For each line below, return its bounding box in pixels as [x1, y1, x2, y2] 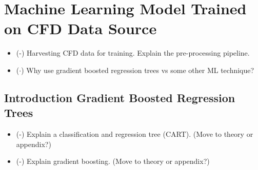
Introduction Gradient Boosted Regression [4, 89, 235, 105]
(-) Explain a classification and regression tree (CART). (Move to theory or [16, 129, 253, 139]
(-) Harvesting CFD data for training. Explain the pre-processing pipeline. [16, 47, 250, 58]
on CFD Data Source [4, 18, 157, 39]
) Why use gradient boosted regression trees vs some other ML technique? [21, 64, 254, 75]
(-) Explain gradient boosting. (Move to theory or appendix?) [16, 156, 210, 166]
